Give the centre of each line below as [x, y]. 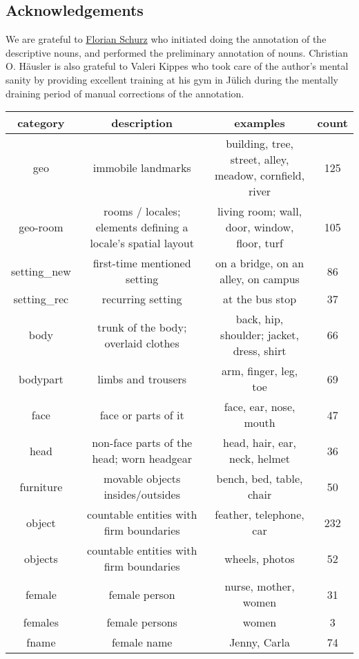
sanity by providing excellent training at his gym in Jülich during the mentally [172, 79]
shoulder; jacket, [260, 335]
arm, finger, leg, [260, 371]
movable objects [142, 479]
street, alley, [260, 160]
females [41, 622]
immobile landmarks [142, 167]
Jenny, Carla [260, 642]
